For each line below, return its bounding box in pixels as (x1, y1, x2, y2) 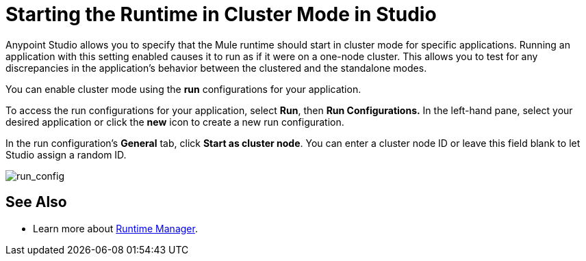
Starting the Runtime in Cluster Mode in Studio (5, 3, 437, 26)
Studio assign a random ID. (5, 148, 127, 161)
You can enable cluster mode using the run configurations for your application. (5, 83, 361, 95)
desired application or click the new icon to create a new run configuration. (5, 115, 344, 128)
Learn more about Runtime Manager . (33, 222, 198, 234)
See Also (5, 193, 67, 211)
